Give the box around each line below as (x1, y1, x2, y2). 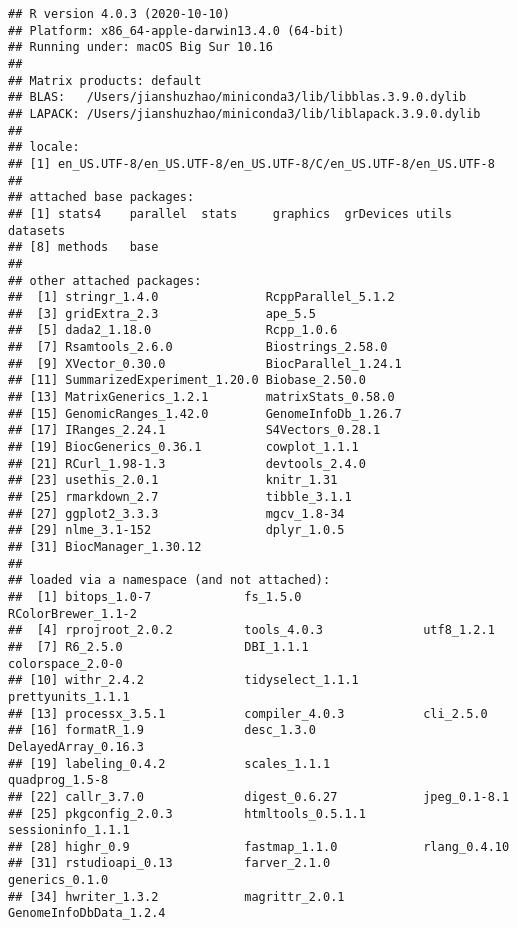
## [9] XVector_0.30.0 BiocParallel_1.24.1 (8, 356, 402, 371)
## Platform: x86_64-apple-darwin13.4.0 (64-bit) (8, 23, 345, 38)
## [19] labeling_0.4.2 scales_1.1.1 (8, 756, 331, 771)
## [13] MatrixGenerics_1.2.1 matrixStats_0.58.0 (8, 390, 395, 405)
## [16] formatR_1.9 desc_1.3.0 (8, 723, 316, 738)
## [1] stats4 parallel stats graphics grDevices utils (8, 206, 452, 221)
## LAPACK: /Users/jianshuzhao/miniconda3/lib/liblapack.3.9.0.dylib (8, 106, 481, 121)
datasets (8, 223, 66, 238)
